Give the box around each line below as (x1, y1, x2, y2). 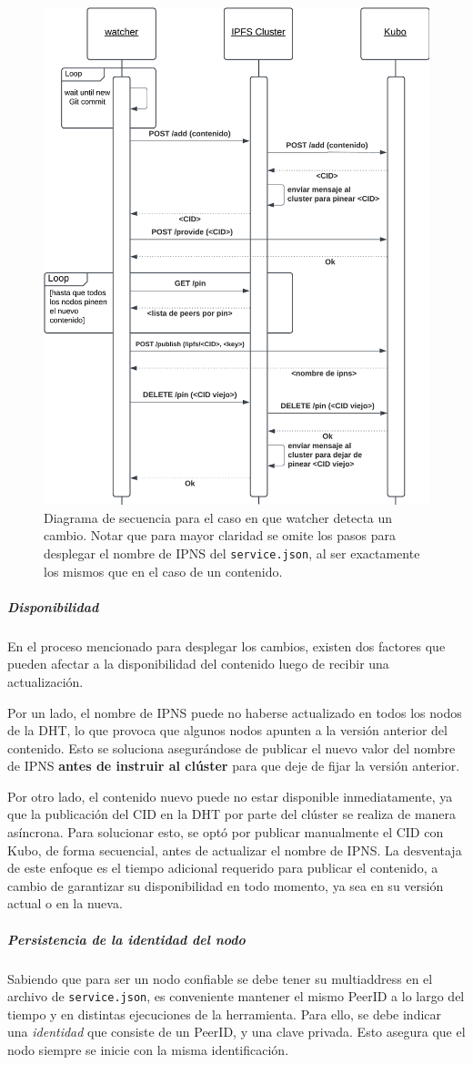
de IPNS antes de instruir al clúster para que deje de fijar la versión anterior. (7, 756, 460, 775)
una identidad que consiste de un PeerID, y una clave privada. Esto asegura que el (7, 1022, 466, 1041)
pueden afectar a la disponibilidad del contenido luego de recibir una (7, 654, 389, 673)
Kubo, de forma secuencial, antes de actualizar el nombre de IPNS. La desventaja (7, 840, 462, 859)
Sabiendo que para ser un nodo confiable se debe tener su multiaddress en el (7, 968, 433, 988)
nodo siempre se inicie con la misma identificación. (7, 1040, 289, 1060)
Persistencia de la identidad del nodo (7, 929, 246, 948)
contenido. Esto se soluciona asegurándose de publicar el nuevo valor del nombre (7, 738, 456, 757)
